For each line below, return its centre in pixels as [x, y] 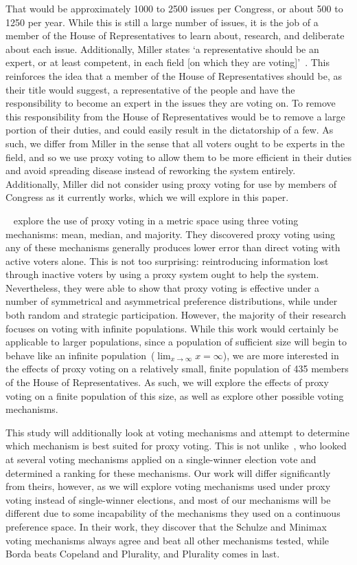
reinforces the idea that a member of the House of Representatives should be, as [174, 75]
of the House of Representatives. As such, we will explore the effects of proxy [167, 382]
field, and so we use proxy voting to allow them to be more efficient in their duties [178, 157]
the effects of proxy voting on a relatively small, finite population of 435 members [177, 369]
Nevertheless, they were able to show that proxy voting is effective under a [162, 287]
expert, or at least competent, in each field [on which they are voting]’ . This [168, 62]
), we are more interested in [281, 355]
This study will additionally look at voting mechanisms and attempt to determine [177, 432]
